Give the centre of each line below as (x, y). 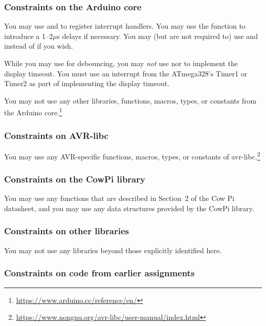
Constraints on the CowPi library (75, 179)
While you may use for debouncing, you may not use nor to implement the (121, 63)
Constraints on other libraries (66, 231)
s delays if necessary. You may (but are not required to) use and (157, 36)
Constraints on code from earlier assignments (99, 273)
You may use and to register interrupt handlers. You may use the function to (125, 26)
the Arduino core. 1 (33, 112)
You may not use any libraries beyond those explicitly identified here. (113, 250)
